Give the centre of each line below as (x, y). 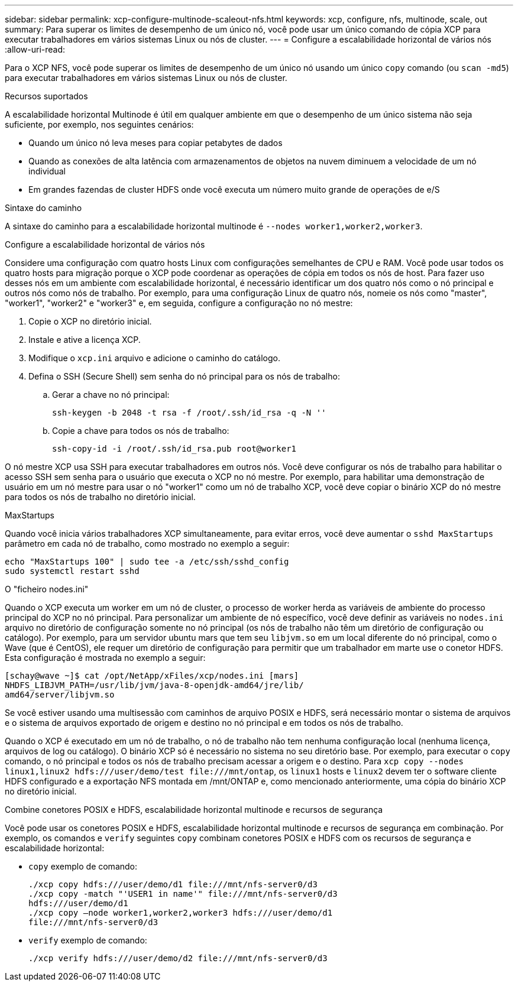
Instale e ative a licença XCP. (85, 340)
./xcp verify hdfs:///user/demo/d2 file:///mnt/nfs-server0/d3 (178, 958)
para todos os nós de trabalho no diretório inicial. (100, 497)
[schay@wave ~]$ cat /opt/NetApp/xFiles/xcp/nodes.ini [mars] (152, 676)
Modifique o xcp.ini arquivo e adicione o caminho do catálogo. (155, 358)
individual (47, 171)
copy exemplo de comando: (83, 866)
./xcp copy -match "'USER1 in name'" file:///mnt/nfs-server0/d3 (183, 894)
